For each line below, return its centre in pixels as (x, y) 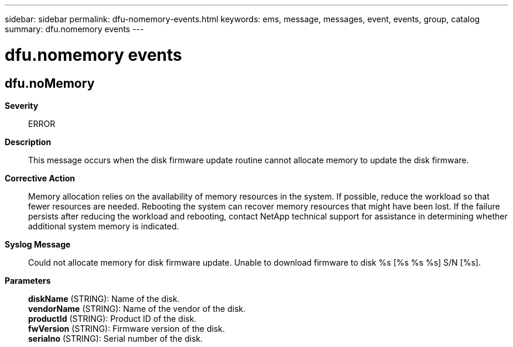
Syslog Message (38, 244)
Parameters (28, 280)
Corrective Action (40, 178)
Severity (22, 105)
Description (28, 142)
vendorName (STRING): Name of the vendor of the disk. (137, 308)
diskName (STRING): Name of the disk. (104, 298)
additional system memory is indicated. (104, 226)
